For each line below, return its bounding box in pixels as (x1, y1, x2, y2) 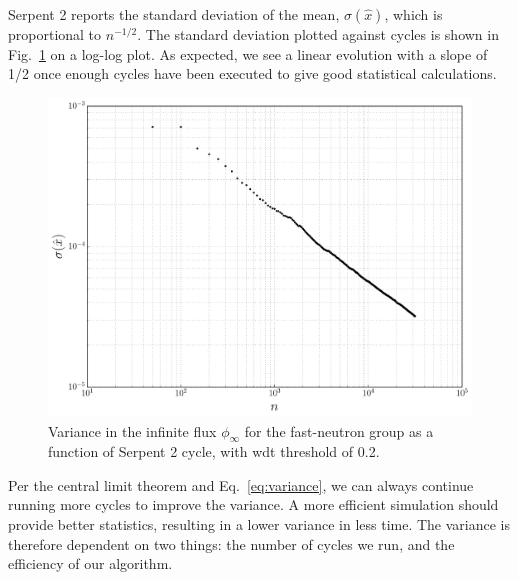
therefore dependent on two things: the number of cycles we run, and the (8, 533, 455, 554)
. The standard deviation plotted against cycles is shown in (137, 24, 499, 44)
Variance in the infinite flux (48, 420, 217, 441)
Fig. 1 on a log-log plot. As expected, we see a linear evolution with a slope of (8, 43, 488, 64)
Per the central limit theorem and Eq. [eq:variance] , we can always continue (8, 474, 474, 495)
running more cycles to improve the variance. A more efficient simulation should (8, 494, 499, 515)
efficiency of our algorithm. (8, 553, 173, 574)
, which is (384, 4, 443, 24)
